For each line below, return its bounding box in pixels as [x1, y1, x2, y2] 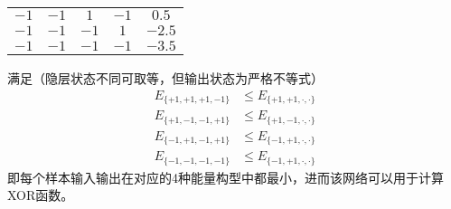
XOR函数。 [7, 185, 74, 204]
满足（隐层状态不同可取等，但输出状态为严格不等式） [7, 69, 324, 87]
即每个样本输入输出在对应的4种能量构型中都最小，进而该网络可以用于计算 [7, 167, 444, 186]
